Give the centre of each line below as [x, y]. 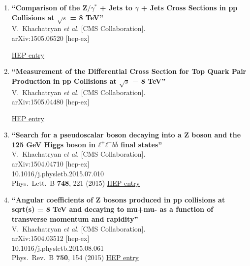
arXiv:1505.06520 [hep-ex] [50, 38]
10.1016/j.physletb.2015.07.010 [58, 173]
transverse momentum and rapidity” [75, 219]
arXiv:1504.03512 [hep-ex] [50, 238]
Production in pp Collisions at [64, 81]
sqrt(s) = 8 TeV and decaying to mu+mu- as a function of [112, 209]
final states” [141, 144]
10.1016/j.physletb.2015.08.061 [58, 248]
